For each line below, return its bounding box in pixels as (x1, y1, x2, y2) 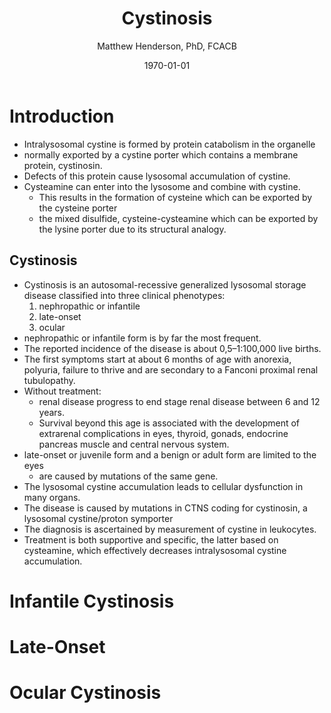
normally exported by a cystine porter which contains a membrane (23, 148, 299, 161)
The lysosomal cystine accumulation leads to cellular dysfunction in (23, 480, 304, 492)
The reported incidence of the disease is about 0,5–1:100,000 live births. (23, 342, 322, 354)
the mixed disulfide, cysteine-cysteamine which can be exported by (38, 212, 319, 224)
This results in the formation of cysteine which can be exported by (38, 191, 313, 203)
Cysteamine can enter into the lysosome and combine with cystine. (23, 180, 301, 192)
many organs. (23, 491, 81, 503)
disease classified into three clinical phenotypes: (23, 289, 226, 301)
